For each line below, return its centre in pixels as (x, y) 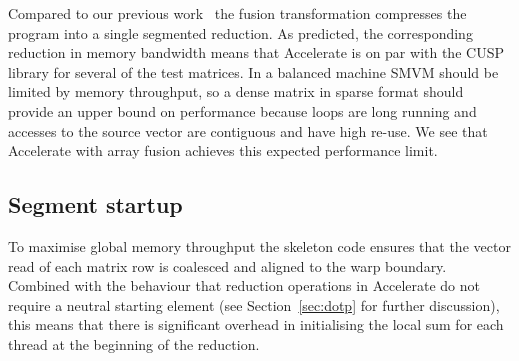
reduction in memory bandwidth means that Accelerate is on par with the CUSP (256, 52)
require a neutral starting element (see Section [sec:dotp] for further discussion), (254, 304)
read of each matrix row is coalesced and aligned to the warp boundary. (227, 265)
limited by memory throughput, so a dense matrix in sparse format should (236, 91)
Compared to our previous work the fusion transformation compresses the (237, 13)
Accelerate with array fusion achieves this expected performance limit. (223, 150)
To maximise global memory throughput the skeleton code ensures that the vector (259, 245)
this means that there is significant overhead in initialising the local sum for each (256, 324)
